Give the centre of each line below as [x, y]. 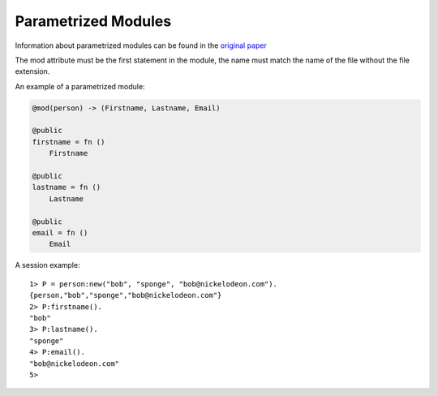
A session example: [47, 265]
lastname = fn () [67, 187]
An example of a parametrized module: [80, 86]
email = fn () [60, 232]
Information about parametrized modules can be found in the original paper [141, 45]
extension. [32, 71]
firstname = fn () [69, 142]
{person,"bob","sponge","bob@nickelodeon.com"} [126, 295]
